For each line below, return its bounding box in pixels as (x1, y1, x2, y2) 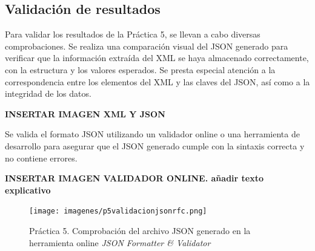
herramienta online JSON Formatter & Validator (29, 236, 211, 249)
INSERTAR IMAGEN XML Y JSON (5, 107, 165, 120)
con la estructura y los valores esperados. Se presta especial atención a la (5, 63, 276, 76)
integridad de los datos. (5, 87, 91, 100)
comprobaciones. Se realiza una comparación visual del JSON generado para (5, 39, 288, 52)
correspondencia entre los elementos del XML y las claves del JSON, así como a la (5, 75, 310, 88)
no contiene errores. (5, 151, 78, 164)
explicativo (5, 183, 51, 196)
